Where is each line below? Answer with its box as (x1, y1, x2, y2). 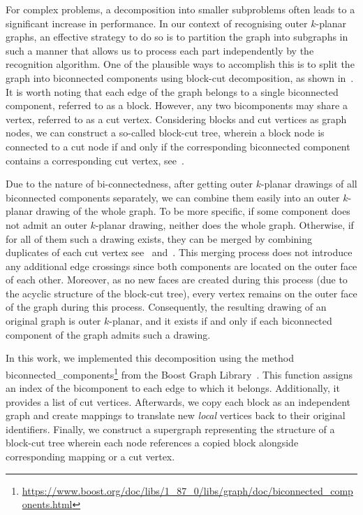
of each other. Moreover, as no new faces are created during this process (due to (6, 272, 348, 287)
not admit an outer (6, 217, 87, 232)
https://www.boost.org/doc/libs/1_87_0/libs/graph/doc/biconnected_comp (22, 483, 353, 498)
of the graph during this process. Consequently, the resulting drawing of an (6, 299, 327, 314)
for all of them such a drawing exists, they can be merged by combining (6, 231, 312, 246)
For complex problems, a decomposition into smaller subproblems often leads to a (6, 2, 355, 16)
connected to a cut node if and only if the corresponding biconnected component (6, 139, 350, 153)
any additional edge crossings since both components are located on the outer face (6, 258, 357, 273)
